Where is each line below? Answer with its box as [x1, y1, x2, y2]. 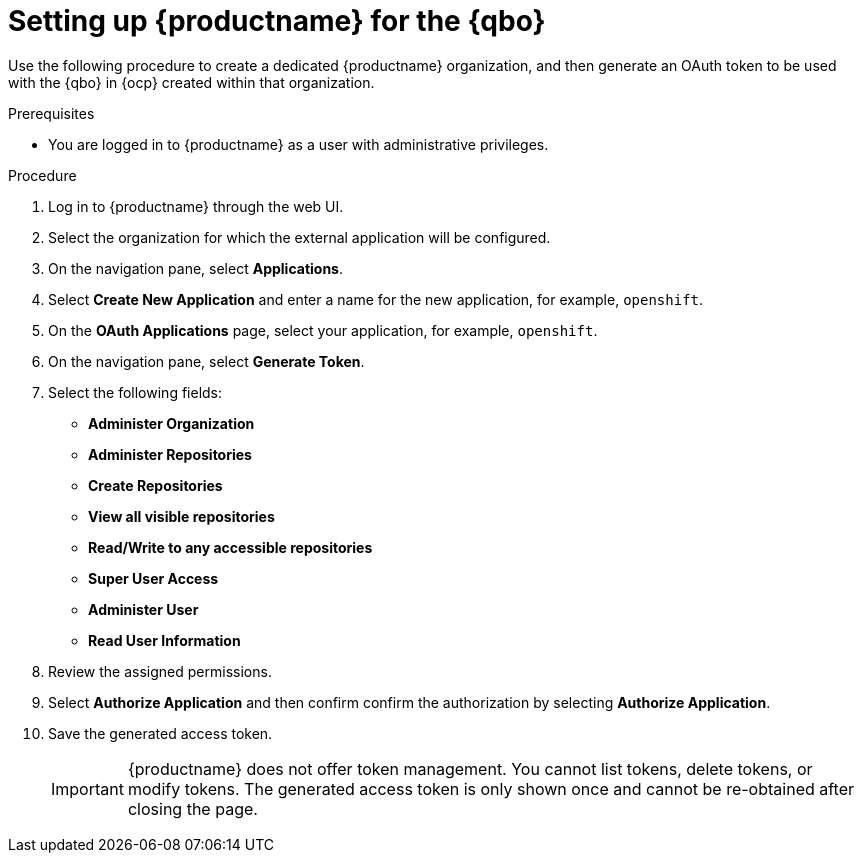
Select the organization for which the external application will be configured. [48, 228, 551, 246]
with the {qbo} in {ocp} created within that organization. [8, 73, 375, 91]
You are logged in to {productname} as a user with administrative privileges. [48, 135, 549, 153]
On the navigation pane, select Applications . [48, 259, 343, 277]
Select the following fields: [48, 383, 223, 401]
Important [51, 778, 124, 799]
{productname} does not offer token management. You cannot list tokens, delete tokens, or [127, 758, 813, 779]
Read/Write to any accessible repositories [88, 538, 373, 556]
